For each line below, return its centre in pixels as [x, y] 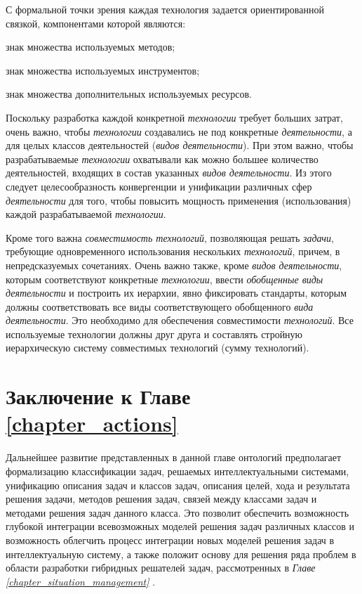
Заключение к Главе [98, 396]
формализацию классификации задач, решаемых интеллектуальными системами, [177, 471]
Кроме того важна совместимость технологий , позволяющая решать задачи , [170, 237]
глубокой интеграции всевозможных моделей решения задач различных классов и [180, 526]
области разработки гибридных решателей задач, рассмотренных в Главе [161, 568]
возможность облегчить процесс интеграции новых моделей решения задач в [170, 540]
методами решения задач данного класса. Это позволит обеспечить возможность [177, 512]
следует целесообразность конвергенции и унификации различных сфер [159, 186]
